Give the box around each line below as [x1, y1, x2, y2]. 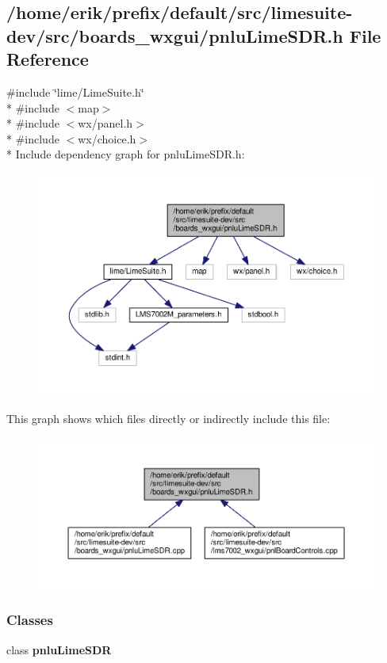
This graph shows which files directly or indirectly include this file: [6, 410, 331, 427]
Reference [6, 47, 89, 71]
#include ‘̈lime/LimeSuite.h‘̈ [6, 83, 144, 100]
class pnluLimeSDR [6, 641, 112, 657]
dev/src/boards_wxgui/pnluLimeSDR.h [6, 23, 343, 48]
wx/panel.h [78, 115, 133, 131]
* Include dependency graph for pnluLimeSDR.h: [6, 146, 245, 162]
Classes [6, 610, 53, 630]
